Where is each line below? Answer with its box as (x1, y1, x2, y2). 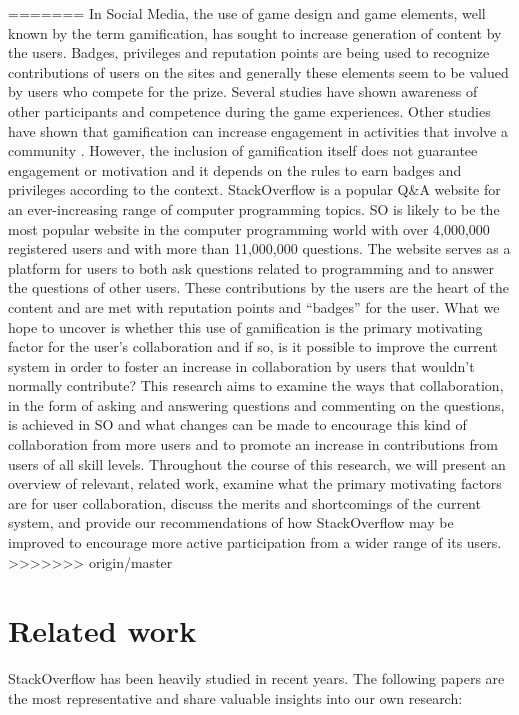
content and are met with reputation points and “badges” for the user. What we (8, 296, 500, 317)
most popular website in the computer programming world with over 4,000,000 (8, 218, 490, 239)
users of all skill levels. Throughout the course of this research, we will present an (8, 453, 506, 474)
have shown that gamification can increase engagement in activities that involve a (8, 120, 508, 141)
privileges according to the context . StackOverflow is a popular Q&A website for (8, 179, 501, 200)
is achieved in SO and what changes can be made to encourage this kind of (8, 414, 467, 435)
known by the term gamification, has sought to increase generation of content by (8, 22, 502, 43)
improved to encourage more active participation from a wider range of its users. (8, 532, 502, 553)
